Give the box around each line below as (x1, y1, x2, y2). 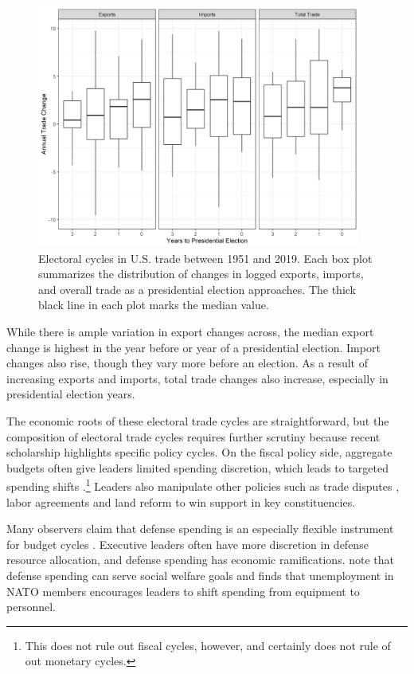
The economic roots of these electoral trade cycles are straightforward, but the (6, 413, 389, 429)
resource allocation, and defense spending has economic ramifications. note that (6, 551, 395, 568)
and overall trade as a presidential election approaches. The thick (38, 280, 356, 297)
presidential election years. (6, 386, 135, 402)
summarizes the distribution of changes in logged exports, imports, (38, 265, 364, 282)
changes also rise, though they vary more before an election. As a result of (6, 355, 368, 371)
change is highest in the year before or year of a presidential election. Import (6, 339, 381, 355)
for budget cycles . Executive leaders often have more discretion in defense (6, 535, 369, 552)
